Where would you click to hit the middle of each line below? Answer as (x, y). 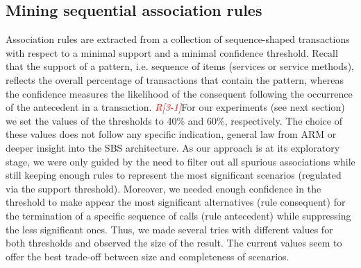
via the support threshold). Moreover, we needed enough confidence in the (163, 188)
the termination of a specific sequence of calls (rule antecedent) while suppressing (178, 215)
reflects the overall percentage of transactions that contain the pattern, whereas (175, 79)
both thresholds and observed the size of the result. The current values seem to (174, 243)
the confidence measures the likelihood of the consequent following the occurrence (179, 93)
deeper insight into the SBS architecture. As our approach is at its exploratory (173, 147)
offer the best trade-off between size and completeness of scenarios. (148, 256)
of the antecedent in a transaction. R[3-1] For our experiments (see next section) (175, 107)
